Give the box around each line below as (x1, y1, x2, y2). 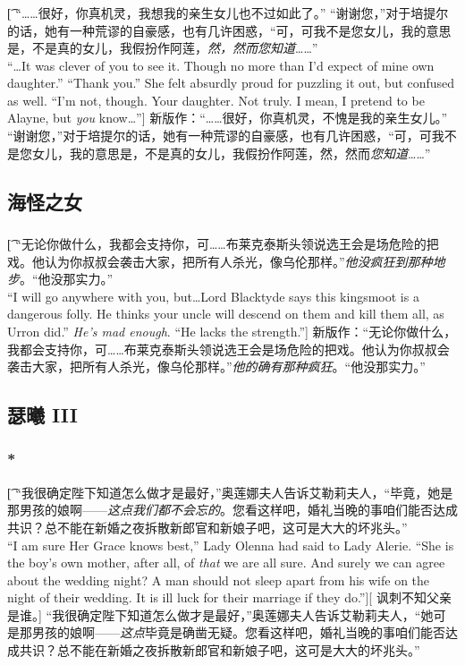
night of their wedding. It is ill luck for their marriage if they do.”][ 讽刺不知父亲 (7, 588, 452, 607)
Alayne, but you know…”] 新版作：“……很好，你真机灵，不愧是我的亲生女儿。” (7, 108, 448, 127)
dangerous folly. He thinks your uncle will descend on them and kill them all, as (7, 304, 444, 323)
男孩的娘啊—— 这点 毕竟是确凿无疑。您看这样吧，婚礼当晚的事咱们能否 (31, 623, 445, 642)
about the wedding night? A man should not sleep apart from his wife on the (7, 570, 430, 589)
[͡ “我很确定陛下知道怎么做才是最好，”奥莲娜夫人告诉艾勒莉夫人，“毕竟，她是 (7, 482, 453, 501)
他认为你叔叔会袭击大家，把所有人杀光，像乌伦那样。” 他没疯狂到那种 (31, 252, 433, 270)
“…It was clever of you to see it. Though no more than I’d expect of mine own (7, 55, 435, 74)
